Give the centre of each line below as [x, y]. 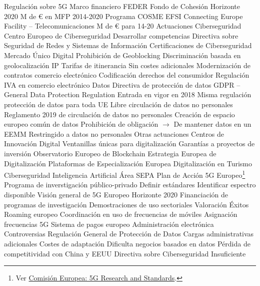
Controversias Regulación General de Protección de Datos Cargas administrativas [129, 234]
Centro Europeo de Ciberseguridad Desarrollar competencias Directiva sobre [121, 35]
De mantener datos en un [212, 124]
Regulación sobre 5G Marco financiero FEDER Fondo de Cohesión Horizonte [122, 6]
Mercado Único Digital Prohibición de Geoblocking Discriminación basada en [122, 55]
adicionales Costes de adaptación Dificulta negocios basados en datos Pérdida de [127, 243]
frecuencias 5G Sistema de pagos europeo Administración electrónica [109, 224]
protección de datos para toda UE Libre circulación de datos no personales [118, 104]
